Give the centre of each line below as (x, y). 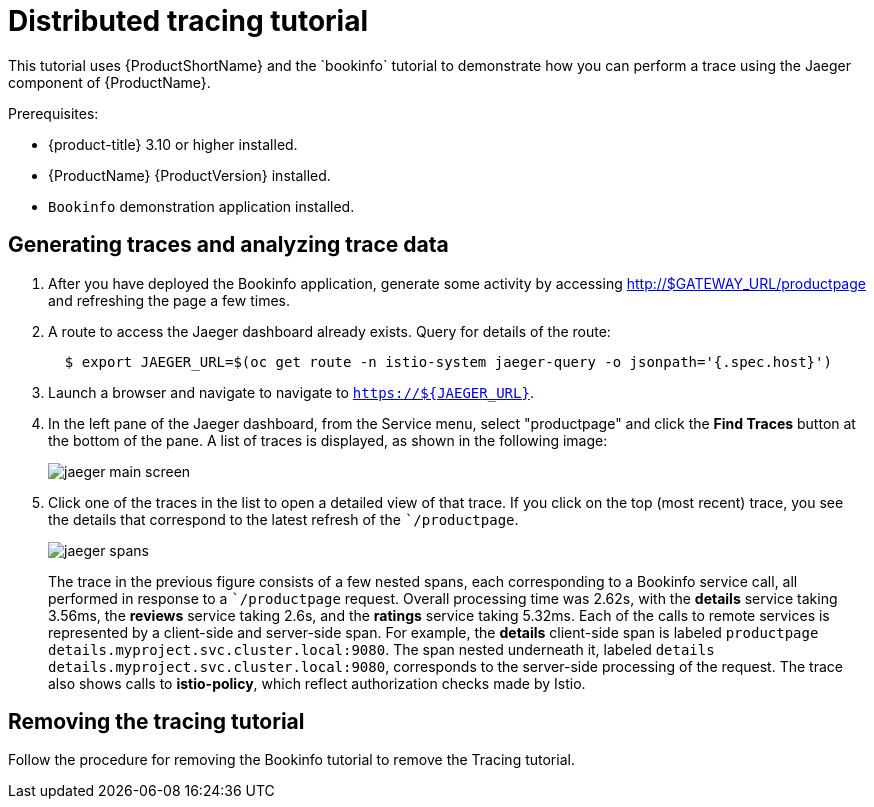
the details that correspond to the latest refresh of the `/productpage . (283, 519)
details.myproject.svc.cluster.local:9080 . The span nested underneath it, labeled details (381, 649)
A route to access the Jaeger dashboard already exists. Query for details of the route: (329, 331)
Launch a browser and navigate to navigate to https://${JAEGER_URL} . (291, 392)
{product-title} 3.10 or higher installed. (173, 144)
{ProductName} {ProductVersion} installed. (189, 175)
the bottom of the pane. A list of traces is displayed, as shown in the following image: (328, 440)
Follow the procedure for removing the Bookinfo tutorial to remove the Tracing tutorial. (291, 760)
